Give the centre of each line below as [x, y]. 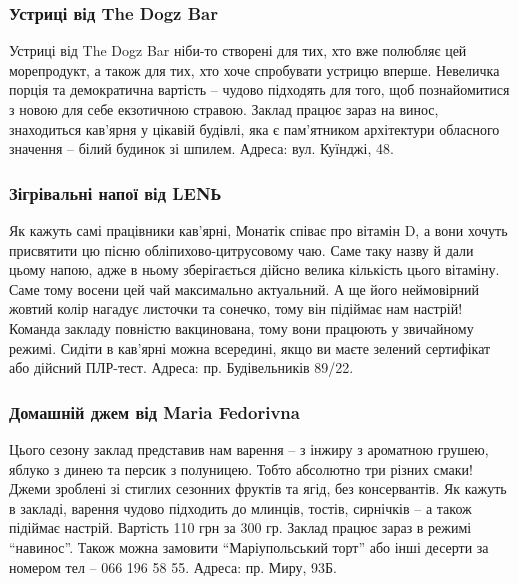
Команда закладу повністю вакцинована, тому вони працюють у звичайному [241, 327]
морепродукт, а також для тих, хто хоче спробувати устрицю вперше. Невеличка [254, 69]
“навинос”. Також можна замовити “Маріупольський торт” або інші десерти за [249, 546]
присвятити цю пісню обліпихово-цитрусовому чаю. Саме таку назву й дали [241, 249]
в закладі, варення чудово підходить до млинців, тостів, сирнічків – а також [240, 507]
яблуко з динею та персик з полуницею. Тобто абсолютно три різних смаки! [241, 468]
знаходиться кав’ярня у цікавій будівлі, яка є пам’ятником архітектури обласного [254, 128]
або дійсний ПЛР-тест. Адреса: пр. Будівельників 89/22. [181, 367]
